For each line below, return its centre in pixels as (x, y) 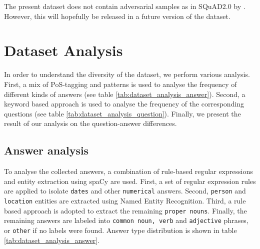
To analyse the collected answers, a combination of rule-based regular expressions (128, 171)
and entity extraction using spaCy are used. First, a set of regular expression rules (130, 181)
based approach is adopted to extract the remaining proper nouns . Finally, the (125, 210)
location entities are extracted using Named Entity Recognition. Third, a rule (125, 200)
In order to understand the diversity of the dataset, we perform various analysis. (127, 74)
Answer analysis (46, 150)
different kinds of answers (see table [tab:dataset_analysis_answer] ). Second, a (125, 94)
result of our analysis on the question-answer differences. (90, 123)
